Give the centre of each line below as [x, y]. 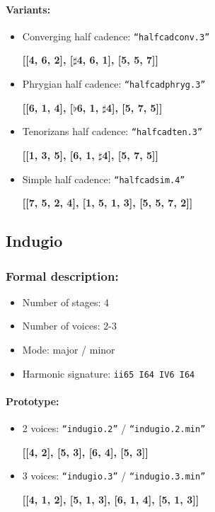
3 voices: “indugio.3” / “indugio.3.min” [114, 476]
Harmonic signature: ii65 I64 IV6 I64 [109, 373]
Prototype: [33, 401]
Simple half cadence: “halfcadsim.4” [104, 179]
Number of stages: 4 [66, 302]
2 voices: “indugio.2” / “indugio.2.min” [114, 428]
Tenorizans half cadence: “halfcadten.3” [112, 131]
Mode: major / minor [69, 349]
